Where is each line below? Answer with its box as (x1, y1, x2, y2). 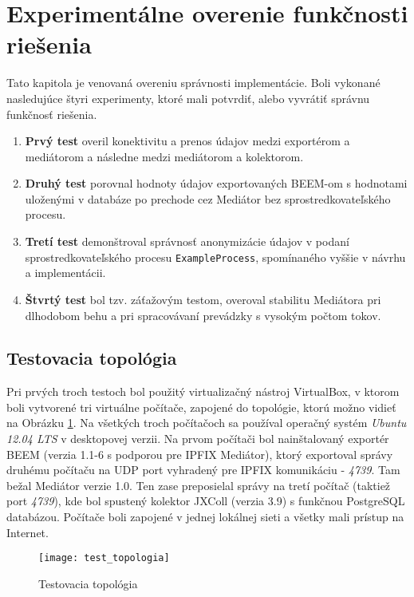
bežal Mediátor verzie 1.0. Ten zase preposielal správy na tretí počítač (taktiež (6, 476, 391, 493)
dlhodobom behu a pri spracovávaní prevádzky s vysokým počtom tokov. (25, 306, 381, 323)
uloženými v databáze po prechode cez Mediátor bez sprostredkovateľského (25, 190, 391, 207)
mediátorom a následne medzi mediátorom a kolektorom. (25, 148, 304, 164)
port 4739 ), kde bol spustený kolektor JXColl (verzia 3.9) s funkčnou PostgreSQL (6, 492, 405, 509)
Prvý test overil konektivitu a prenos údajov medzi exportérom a (25, 132, 350, 149)
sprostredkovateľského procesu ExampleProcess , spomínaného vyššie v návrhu (25, 248, 406, 265)
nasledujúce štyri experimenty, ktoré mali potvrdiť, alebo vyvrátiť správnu (6, 89, 370, 106)
